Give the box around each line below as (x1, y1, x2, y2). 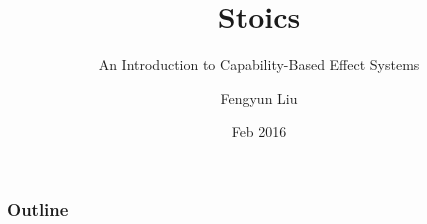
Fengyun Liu (220, 87, 298, 108)
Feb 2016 (231, 121, 287, 142)
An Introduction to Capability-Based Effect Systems (98, 54, 420, 75)
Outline (7, 196, 69, 221)
